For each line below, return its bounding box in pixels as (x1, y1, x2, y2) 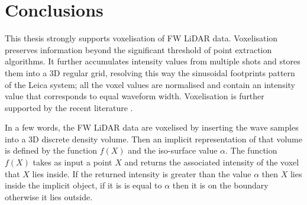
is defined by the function (5, 144, 98, 157)
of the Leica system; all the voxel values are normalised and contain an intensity (5, 78, 296, 90)
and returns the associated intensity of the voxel (124, 156, 299, 168)
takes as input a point (33, 156, 112, 168)
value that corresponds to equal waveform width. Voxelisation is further (5, 90, 264, 102)
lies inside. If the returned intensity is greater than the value (32, 167, 251, 180)
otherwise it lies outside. (5, 190, 93, 203)
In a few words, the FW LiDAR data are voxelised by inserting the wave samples (5, 121, 299, 134)
